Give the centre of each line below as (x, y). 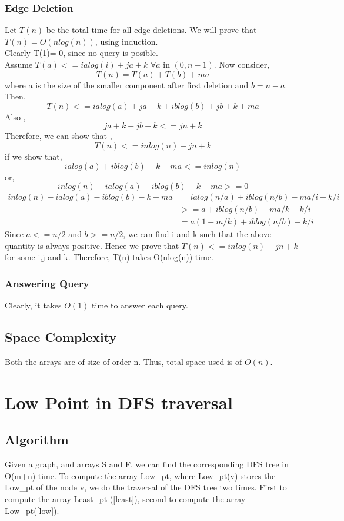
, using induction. (126, 41)
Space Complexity (61, 337)
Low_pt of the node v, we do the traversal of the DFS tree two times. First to (146, 487)
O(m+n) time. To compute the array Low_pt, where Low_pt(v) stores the (140, 475)
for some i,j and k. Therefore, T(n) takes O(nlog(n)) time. (109, 257)
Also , (15, 116)
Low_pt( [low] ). (32, 510)
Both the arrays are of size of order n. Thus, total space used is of (123, 362)
